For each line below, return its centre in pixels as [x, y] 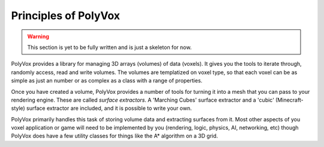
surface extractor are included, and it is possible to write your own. [109, 108]
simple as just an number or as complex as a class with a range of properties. [107, 81]
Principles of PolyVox [65, 16]
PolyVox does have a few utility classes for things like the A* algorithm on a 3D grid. [115, 136]
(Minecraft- [289, 100]
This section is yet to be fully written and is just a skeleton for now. [109, 47]
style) [18, 108]
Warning [38, 36]
